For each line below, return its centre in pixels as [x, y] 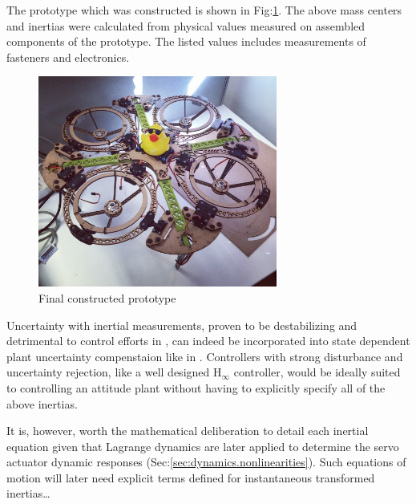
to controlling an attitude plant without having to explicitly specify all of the [196, 387]
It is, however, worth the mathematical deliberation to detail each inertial [188, 431]
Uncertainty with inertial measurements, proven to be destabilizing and [182, 325]
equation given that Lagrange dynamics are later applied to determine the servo [203, 446]
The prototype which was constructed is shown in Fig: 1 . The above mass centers [204, 10]
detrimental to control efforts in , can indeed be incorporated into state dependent [208, 341]
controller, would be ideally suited [317, 372]
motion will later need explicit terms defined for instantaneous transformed [191, 477]
